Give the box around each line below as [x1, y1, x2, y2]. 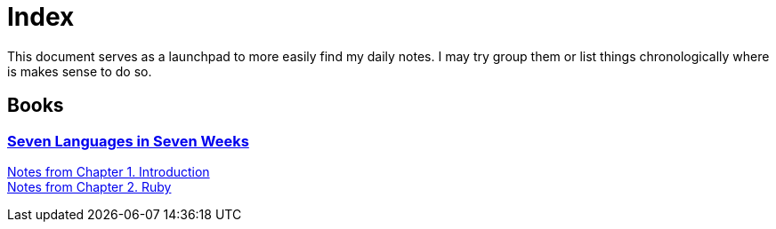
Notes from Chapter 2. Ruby [7, 178, 172, 194]
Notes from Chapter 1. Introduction [7, 163, 210, 179]
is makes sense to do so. [7, 63, 152, 79]
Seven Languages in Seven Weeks [7, 131, 249, 150]
